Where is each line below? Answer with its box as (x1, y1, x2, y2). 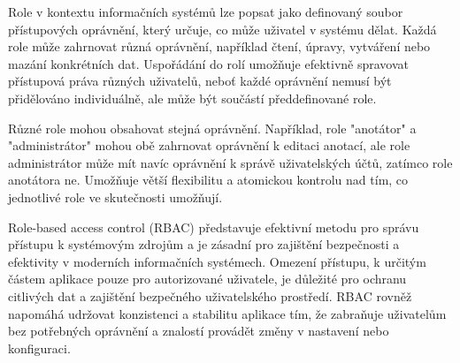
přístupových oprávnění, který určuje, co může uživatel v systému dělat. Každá (8, 19, 437, 38)
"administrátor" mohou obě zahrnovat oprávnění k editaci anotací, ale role (8, 136, 410, 155)
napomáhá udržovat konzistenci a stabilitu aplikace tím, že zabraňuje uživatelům (8, 304, 447, 322)
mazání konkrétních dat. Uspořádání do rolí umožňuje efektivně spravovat (8, 54, 410, 72)
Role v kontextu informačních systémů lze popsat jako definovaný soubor (8, 3, 403, 20)
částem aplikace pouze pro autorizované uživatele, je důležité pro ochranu (8, 269, 407, 288)
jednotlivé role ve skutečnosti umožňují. (8, 187, 223, 206)
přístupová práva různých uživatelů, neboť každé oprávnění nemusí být (8, 72, 392, 90)
